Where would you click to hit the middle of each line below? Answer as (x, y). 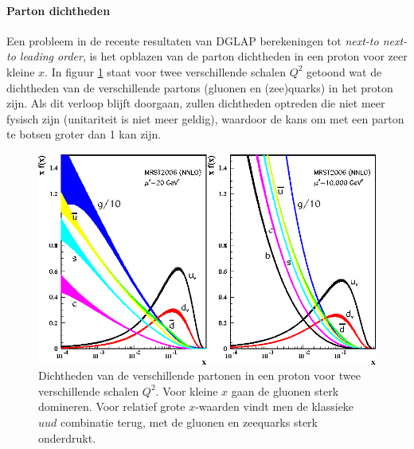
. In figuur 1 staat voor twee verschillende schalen (165, 71)
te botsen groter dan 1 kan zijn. (84, 134)
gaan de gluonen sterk (285, 390)
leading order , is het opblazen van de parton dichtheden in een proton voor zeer (213, 56)
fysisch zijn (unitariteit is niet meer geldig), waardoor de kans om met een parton (205, 118)
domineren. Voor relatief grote (112, 406)
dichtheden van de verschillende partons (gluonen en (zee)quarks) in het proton (200, 87)
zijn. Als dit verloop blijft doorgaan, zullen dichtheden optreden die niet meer (196, 103)
